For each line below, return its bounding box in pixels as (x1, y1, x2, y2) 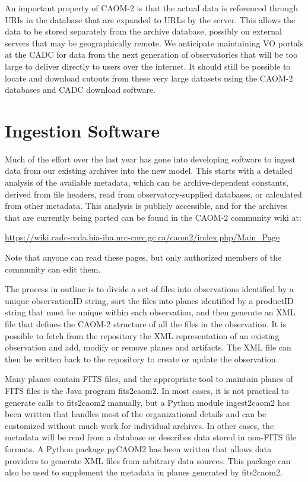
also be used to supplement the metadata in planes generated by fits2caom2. (5, 466, 282, 478)
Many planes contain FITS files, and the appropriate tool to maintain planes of (5, 373, 293, 385)
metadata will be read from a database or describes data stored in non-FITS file (5, 431, 297, 443)
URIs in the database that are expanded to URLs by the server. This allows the (5, 13, 296, 26)
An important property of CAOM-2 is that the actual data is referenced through (5, 2, 298, 14)
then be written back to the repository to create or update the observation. (5, 352, 278, 365)
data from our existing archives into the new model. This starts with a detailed (5, 164, 293, 177)
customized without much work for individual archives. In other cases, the (5, 419, 274, 431)
